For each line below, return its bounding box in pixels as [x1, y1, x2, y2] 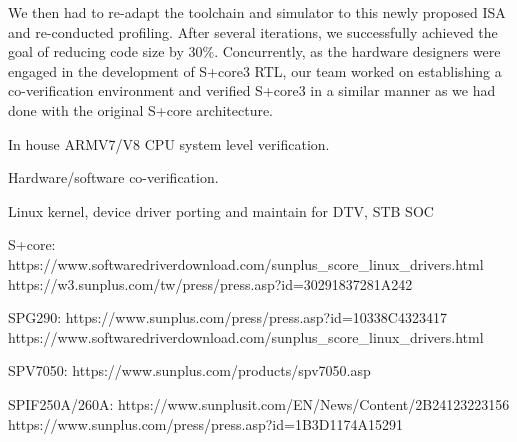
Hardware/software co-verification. [8, 167, 219, 188]
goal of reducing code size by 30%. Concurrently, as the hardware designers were [8, 41, 501, 62]
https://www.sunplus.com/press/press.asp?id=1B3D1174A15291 [8, 413, 404, 434]
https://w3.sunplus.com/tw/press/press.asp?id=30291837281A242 [8, 273, 413, 294]
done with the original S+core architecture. [8, 99, 274, 120]
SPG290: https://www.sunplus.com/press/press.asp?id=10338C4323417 [8, 307, 447, 328]
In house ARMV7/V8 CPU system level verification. [8, 133, 330, 154]
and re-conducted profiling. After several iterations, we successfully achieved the [8, 21, 498, 42]
